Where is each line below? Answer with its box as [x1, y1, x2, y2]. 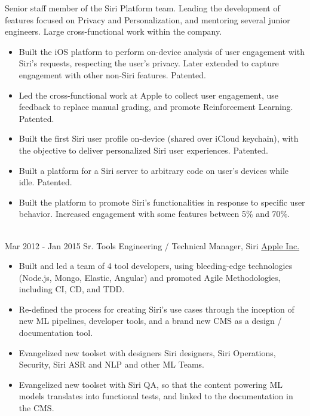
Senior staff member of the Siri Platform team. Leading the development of [5, 2, 280, 14]
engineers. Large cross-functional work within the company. [5, 25, 222, 38]
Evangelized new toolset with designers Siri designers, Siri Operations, [19, 346, 276, 359]
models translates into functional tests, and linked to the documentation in [19, 390, 293, 402]
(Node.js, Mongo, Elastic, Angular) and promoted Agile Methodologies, [19, 271, 281, 283]
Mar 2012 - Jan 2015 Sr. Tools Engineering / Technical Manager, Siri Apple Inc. [5, 239, 300, 252]
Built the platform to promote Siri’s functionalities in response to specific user [19, 195, 305, 208]
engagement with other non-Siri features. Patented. [19, 68, 206, 81]
